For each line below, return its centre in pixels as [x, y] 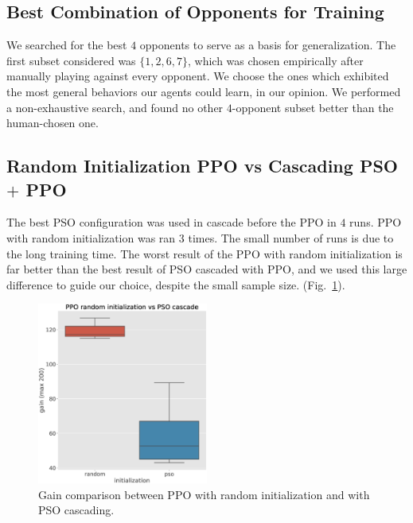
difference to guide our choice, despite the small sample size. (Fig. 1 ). [176, 284]
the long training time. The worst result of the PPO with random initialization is [205, 253]
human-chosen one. [53, 123]
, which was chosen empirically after [275, 60]
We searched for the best [67, 45]
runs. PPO [376, 222]
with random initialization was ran [91, 237]
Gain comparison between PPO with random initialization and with [204, 494]
